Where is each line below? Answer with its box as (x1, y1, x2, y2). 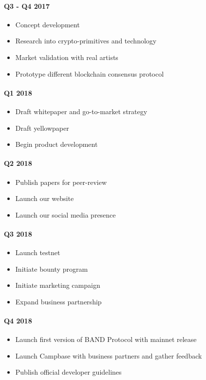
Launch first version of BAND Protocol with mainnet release (15, 334, 197, 344)
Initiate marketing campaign (15, 280, 100, 290)
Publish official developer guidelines (15, 367, 122, 377)
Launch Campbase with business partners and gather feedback (15, 350, 202, 360)
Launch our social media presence (15, 209, 116, 220)
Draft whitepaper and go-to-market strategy (15, 106, 148, 116)
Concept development (15, 19, 80, 29)
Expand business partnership (15, 296, 102, 306)
